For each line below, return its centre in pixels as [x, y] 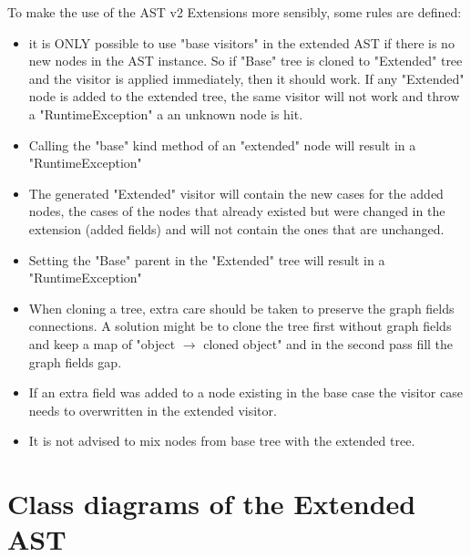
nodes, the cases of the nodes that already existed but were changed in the [237, 211]
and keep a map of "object [102, 343]
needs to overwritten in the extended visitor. [153, 410]
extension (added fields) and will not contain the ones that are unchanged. [236, 228]
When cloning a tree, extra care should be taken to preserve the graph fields [241, 308]
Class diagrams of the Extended [212, 504]
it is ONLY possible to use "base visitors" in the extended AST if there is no [241, 42]
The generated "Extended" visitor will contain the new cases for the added [236, 193]
